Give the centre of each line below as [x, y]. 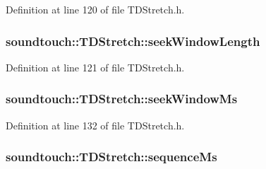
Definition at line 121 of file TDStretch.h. [95, 67]
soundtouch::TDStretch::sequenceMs [111, 157]
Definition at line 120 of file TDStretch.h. [95, 9]
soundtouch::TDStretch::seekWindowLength [133, 41]
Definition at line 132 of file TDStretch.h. [95, 125]
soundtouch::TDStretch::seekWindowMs [122, 99]
